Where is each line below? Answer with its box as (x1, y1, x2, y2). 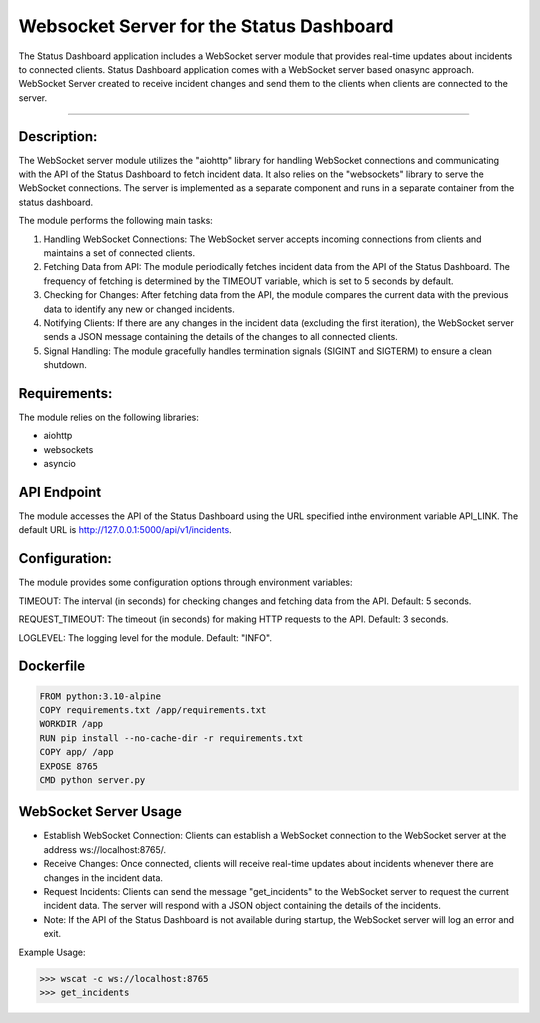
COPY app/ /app (39, 746, 114, 758)
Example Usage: (18, 946, 86, 958)
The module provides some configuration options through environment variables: (18, 576, 353, 589)
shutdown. (43, 359, 87, 371)
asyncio (43, 458, 77, 470)
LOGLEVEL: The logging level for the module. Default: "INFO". (18, 631, 272, 644)
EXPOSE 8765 (39, 760, 99, 772)
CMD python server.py (39, 774, 146, 785)
